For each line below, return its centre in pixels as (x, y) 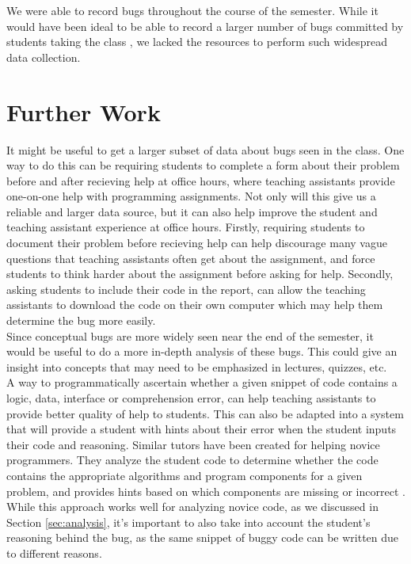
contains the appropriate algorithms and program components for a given (185, 475)
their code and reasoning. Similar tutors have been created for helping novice (193, 444)
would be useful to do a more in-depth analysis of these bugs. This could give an (202, 351)
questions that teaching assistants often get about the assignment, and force (191, 258)
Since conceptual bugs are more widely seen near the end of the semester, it (190, 335)
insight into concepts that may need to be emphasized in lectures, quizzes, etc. (197, 366)
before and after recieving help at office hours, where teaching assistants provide (201, 180)
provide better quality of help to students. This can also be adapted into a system (205, 413)
